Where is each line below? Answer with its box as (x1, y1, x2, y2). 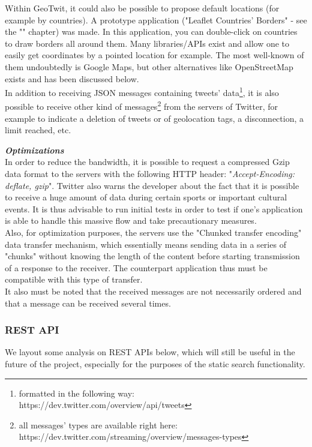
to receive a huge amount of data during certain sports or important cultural (5, 191, 287, 203)
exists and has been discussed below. (5, 72, 139, 85)
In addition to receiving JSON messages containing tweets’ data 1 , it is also (5, 85, 279, 98)
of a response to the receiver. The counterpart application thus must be (5, 261, 268, 274)
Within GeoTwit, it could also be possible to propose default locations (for (5, 2, 280, 14)
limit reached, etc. (5, 124, 71, 136)
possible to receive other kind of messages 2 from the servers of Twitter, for (5, 98, 278, 113)
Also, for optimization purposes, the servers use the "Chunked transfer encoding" (5, 226, 302, 238)
